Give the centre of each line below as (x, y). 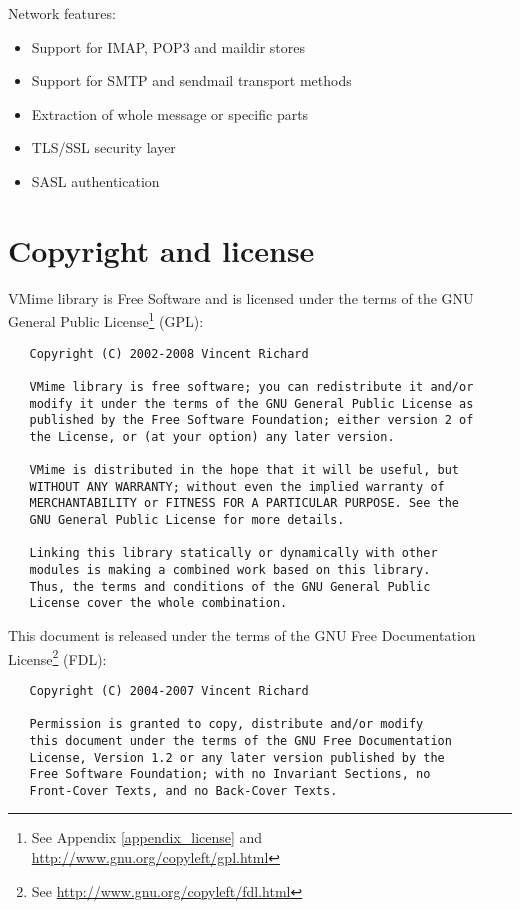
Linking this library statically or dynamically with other (233, 553)
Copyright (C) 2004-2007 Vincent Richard (169, 690)
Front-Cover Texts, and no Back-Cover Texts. (183, 790)
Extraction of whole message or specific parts (170, 113)
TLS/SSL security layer (103, 147)
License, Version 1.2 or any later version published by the (237, 757)
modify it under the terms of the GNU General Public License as (251, 403)
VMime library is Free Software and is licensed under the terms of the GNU (241, 297)
